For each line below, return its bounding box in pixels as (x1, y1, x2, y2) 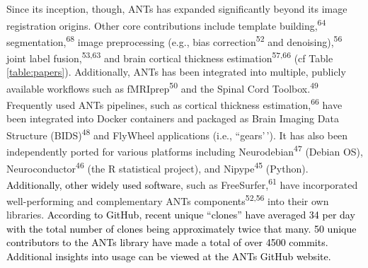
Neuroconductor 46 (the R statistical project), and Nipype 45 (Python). (6, 158, 309, 175)
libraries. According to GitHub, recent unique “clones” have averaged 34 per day (6, 207, 355, 222)
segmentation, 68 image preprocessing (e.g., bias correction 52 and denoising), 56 (6, 32, 343, 49)
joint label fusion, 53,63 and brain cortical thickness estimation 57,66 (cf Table (6, 49, 333, 65)
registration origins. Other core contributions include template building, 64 (6, 16, 326, 33)
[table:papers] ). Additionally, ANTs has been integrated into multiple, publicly (6, 64, 346, 79)
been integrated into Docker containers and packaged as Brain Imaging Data (6, 111, 339, 126)
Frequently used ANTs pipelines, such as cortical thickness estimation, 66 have (6, 95, 343, 112)
